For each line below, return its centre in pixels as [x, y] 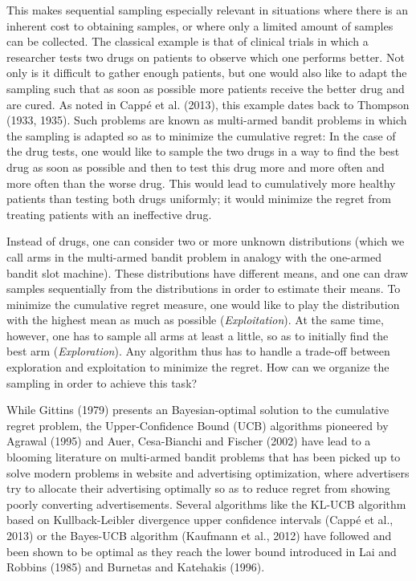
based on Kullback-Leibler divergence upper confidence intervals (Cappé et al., [200, 520]
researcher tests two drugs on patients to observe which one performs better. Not [206, 57]
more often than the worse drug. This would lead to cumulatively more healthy [201, 183]
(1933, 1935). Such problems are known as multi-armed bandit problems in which [207, 120]
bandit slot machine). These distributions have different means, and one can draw [208, 272]
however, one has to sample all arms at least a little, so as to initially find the [198, 335]
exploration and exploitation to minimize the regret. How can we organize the [198, 367]
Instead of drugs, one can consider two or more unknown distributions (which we [206, 241]
